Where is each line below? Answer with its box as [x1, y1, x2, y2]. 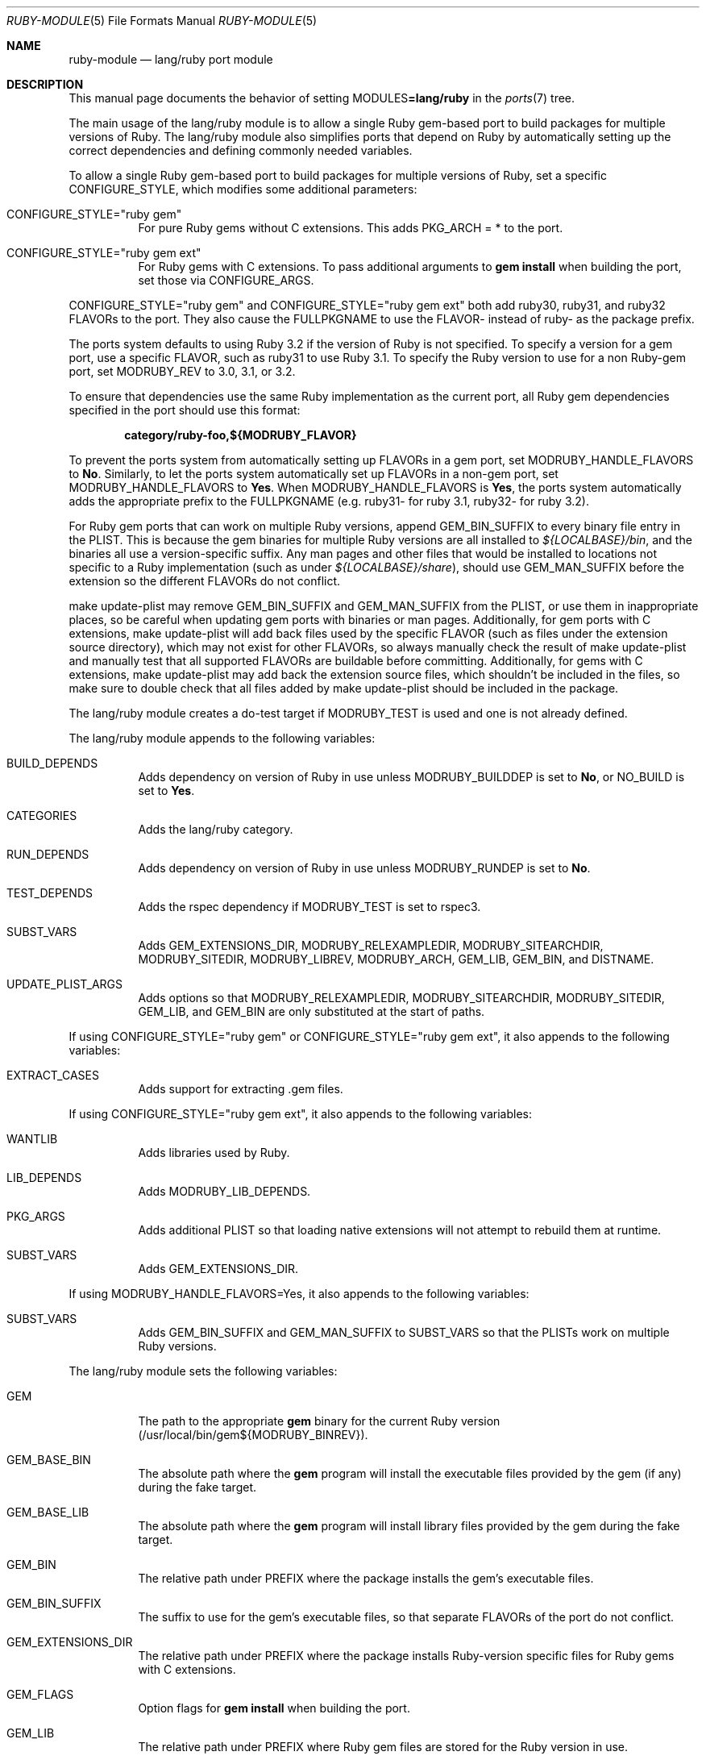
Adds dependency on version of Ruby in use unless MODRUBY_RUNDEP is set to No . [138, 861, 591, 875]
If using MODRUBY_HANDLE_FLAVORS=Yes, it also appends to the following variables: [69, 1287, 529, 1300]
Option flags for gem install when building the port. [138, 1701, 410, 1715]
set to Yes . [138, 784, 195, 797]
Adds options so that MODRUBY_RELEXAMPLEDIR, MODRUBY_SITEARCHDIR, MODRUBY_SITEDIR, [138, 991, 665, 1005]
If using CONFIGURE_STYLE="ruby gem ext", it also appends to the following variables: [69, 1107, 532, 1121]
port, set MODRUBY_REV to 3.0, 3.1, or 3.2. [69, 364, 296, 378]
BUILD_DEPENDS [6, 756, 98, 770]
